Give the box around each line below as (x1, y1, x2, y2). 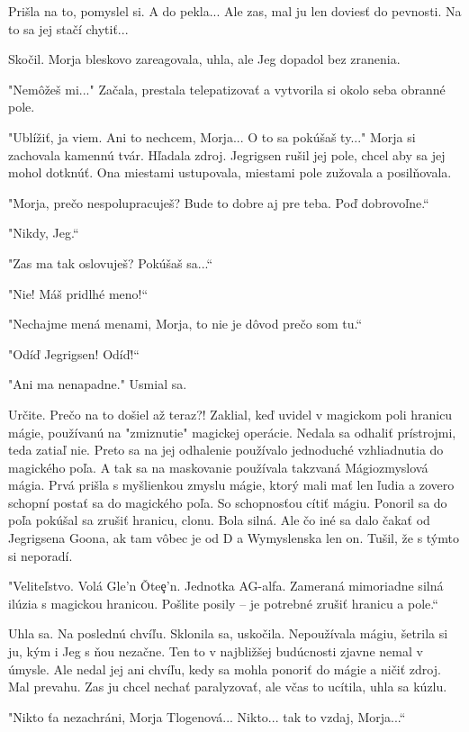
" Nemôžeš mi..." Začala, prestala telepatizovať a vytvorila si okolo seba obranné (8, 79, 446, 98)
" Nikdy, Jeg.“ (8, 223, 79, 242)
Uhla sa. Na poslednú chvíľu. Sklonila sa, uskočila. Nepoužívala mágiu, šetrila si (8, 624, 448, 643)
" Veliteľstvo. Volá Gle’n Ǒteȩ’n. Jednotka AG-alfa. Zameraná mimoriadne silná (8, 576, 444, 595)
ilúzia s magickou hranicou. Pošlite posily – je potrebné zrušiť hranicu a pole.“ (8, 593, 438, 612)
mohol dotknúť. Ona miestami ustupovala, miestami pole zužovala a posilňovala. (8, 163, 452, 182)
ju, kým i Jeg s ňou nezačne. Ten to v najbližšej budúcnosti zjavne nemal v (8, 642, 423, 661)
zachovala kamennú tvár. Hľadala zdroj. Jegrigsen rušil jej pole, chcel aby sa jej (8, 145, 446, 164)
